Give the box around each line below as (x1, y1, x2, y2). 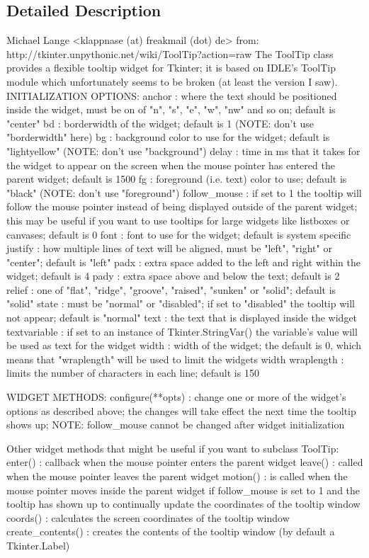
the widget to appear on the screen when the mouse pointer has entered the (6, 157, 335, 172)
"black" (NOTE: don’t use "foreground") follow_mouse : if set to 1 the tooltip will (6, 185, 362, 200)
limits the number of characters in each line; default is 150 (6, 365, 259, 380)
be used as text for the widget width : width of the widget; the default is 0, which (6, 338, 362, 353)
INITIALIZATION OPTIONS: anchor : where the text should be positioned (6, 88, 337, 103)
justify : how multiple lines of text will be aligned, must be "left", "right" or (6, 241, 332, 256)
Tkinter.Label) (6, 537, 70, 552)
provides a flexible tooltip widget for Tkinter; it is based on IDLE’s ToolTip (6, 60, 336, 75)
